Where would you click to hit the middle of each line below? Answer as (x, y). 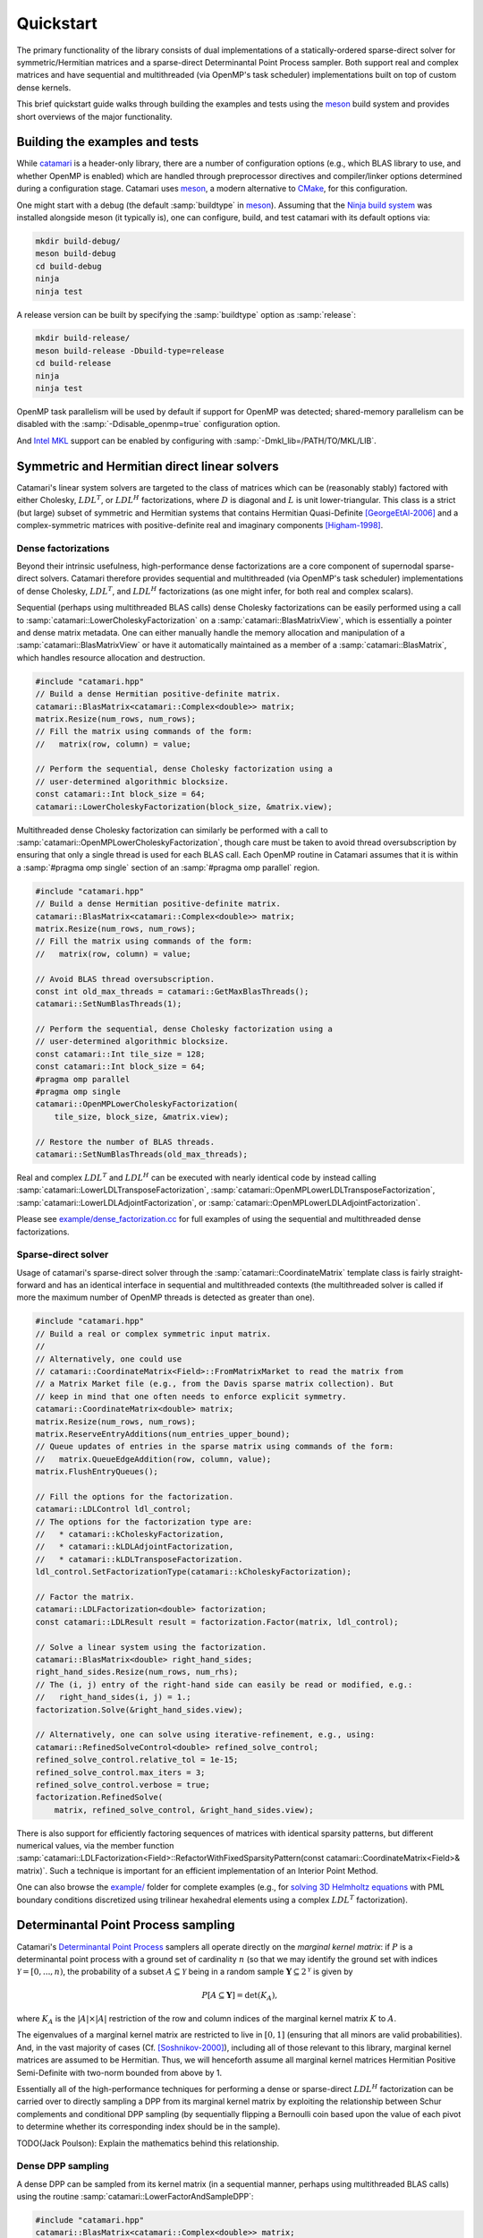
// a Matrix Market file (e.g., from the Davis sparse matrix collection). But (215, 1384)
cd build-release (73, 363)
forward (31, 1286)
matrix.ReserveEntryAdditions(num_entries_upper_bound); (163, 1434)
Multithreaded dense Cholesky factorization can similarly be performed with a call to (172, 830)
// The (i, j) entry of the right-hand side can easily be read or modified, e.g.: (224, 1684)
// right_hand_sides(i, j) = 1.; (113, 1697)
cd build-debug (68, 266)
